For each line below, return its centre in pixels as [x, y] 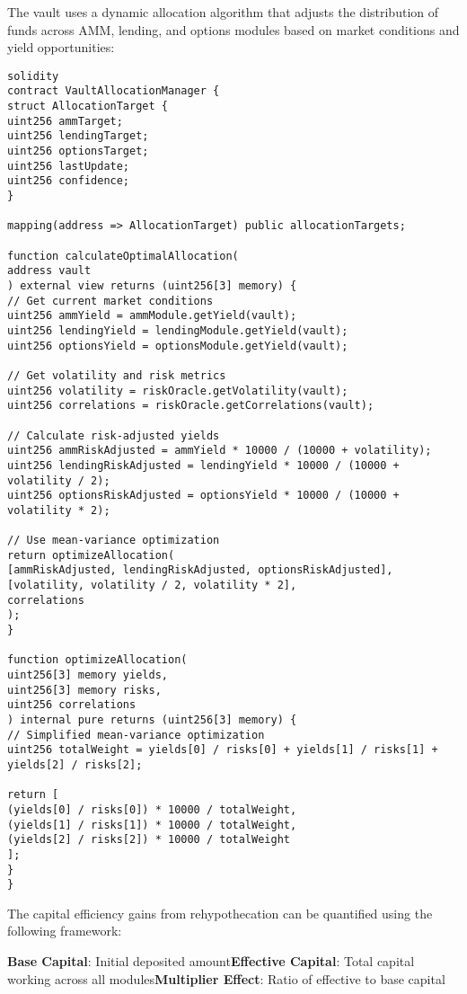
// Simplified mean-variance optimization [136, 735]
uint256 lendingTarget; [78, 136]
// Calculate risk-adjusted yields [114, 435]
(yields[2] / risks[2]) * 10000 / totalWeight [149, 840]
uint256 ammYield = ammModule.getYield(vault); [152, 316]
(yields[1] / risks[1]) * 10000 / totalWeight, [152, 825]
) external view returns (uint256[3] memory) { [152, 285]
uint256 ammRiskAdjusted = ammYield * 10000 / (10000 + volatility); [220, 451]
